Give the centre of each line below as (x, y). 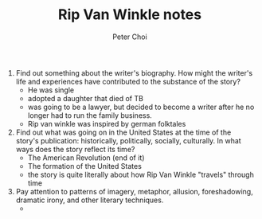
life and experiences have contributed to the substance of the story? (128, 81)
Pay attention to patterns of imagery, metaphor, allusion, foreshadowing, (134, 191)
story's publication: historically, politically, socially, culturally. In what (128, 140)
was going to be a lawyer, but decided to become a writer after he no (141, 107)
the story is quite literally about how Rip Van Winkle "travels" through (141, 174)
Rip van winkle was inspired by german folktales (107, 123)
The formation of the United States (84, 166)
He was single (51, 90)
